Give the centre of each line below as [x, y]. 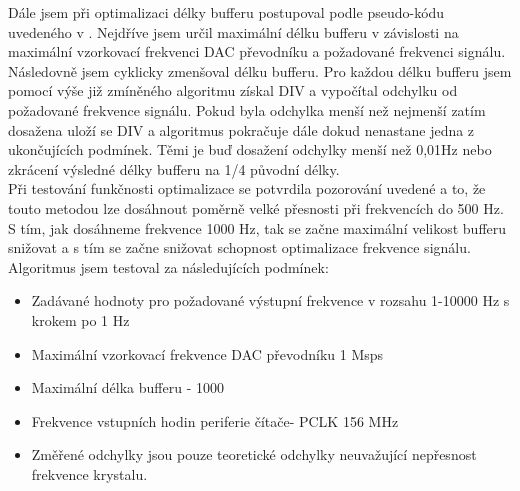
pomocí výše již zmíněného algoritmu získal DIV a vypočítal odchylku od [233, 90]
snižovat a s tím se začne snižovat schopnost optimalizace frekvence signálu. [239, 247]
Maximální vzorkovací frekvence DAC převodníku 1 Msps [207, 353]
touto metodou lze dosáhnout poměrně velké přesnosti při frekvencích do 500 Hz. [256, 207]
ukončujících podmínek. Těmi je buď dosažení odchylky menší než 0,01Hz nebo [250, 149]
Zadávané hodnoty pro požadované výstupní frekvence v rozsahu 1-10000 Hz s [270, 300]
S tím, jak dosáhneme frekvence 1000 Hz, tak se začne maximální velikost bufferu [257, 227]
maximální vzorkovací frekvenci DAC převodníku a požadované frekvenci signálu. [257, 51]
